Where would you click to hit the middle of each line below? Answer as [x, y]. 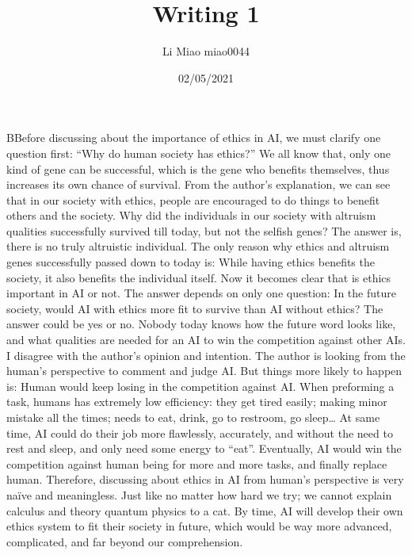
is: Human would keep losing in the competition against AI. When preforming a [200, 386]
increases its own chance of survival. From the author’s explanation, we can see [198, 184]
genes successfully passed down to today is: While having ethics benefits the [191, 262]
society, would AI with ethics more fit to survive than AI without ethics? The [195, 308]
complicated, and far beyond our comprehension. [125, 541]
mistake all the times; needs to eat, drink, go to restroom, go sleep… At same [193, 417]
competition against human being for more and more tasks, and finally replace [197, 463]
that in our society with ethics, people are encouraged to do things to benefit [193, 199]
